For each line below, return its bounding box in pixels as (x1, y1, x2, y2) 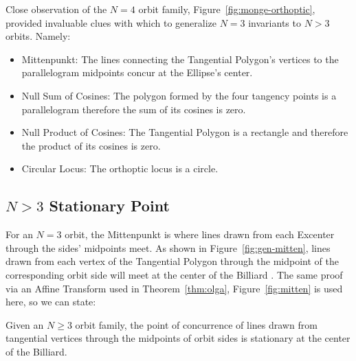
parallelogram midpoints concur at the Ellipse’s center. (21, 65, 253, 80)
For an (5, 227, 33, 242)
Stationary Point (49, 195, 170, 216)
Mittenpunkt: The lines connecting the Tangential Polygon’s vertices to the (21, 51, 339, 66)
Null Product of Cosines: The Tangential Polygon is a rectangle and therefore (21, 125, 348, 139)
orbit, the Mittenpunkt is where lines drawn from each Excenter (65, 227, 335, 242)
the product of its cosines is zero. (21, 138, 161, 152)
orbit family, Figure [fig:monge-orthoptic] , (138, 2, 315, 16)
